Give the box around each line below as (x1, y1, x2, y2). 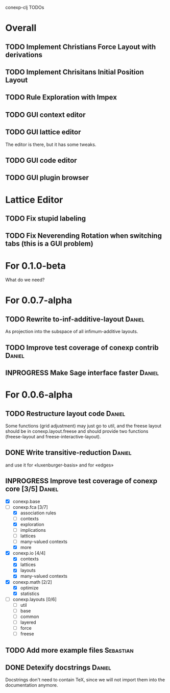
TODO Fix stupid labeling (5, 214, 86, 222)
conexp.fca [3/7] (12, 504, 48, 510)
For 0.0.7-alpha (5, 294, 72, 306)
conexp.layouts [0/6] (12, 596, 57, 602)
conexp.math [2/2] (12, 579, 52, 585)
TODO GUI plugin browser (5, 174, 89, 182)
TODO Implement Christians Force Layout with (5, 42, 156, 51)
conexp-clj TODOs (5, 5, 44, 10)
